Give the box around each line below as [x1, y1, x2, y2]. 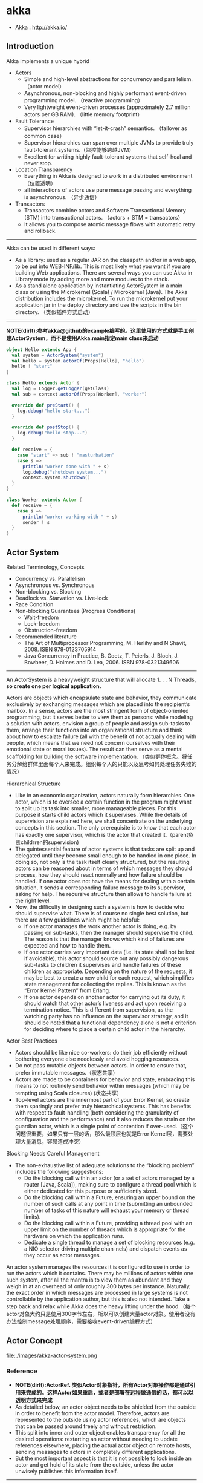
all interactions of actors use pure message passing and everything [24, 186, 192, 194]
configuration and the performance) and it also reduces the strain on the [14, 1115, 195, 1122]
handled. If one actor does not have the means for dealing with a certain [14, 877, 195, 885]
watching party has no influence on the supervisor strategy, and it [24, 1012, 188, 1020]
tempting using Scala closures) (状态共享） [14, 1089, 123, 1096]
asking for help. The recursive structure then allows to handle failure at [14, 890, 192, 897]
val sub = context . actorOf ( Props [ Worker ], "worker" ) [11, 391, 147, 397]
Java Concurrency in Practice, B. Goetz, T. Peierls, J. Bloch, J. [24, 652, 179, 660]
